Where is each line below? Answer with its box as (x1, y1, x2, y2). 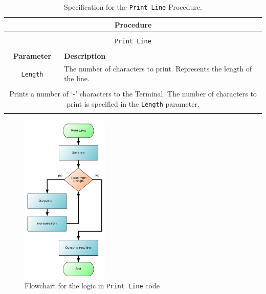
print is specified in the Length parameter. (66, 99, 199, 109)
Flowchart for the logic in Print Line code (25, 280, 160, 291)
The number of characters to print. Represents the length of (64, 63, 252, 73)
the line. (64, 73, 90, 84)
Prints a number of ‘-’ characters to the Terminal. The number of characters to (9, 88, 257, 99)
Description (64, 50, 106, 61)
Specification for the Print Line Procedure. (64, 2, 202, 12)
